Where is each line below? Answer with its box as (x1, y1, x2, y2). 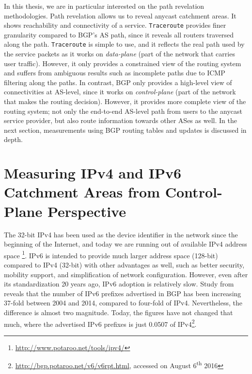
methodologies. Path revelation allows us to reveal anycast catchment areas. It (4, 10, 236, 20)
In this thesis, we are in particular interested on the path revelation (4, 1, 205, 11)
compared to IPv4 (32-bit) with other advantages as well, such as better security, (4, 259, 245, 269)
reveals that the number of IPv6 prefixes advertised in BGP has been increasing (4, 288, 241, 298)
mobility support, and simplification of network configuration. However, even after (4, 269, 248, 279)
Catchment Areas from (4, 182, 160, 202)
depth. (4, 134, 23, 144)
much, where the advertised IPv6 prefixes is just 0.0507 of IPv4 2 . (4, 317, 197, 329)
